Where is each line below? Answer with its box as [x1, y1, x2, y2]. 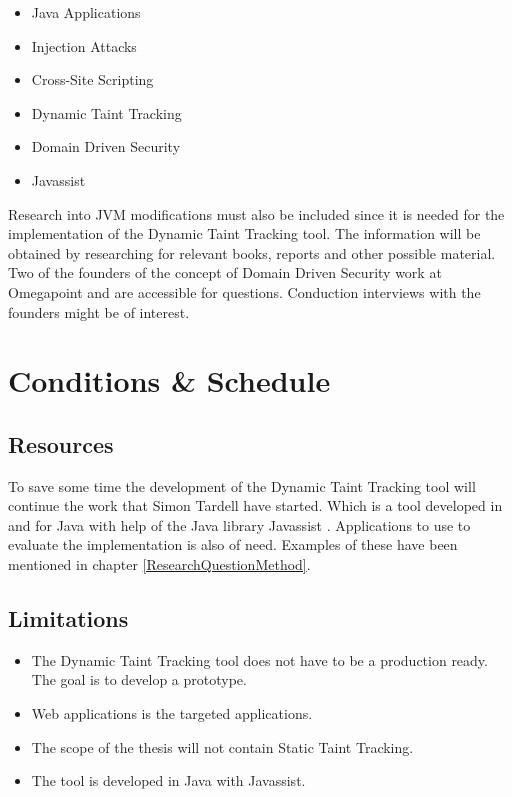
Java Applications [31, 2, 141, 22]
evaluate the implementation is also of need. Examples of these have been [8, 534, 458, 555]
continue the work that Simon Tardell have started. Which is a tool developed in [8, 495, 503, 516]
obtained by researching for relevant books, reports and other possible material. [8, 242, 496, 263]
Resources [8, 428, 114, 459]
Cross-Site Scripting [31, 69, 154, 90]
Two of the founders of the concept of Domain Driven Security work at [8, 262, 442, 283]
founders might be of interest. [8, 301, 190, 322]
